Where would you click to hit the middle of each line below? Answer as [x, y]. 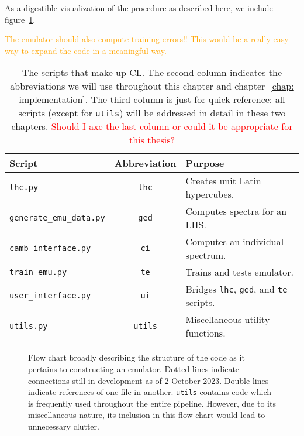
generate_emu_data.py [57, 218]
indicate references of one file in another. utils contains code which [150, 392]
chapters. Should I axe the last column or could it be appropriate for [152, 126]
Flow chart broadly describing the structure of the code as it [137, 357]
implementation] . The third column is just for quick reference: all [152, 99]
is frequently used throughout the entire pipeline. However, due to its [152, 403]
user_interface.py [50, 296]
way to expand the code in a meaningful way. [86, 50]
